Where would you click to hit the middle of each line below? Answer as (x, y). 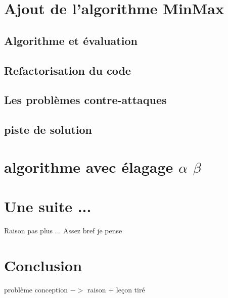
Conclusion (43, 265)
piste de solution (48, 130)
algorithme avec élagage (89, 166)
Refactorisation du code (67, 70)
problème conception (36, 289)
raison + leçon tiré (116, 289)
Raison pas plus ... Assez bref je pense (63, 230)
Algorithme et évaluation (71, 40)
